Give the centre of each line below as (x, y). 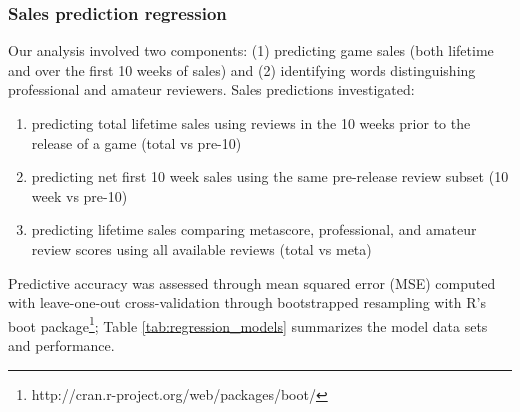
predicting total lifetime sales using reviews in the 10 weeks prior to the (251, 123)
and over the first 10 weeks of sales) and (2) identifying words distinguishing (242, 69)
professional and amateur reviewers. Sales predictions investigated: (211, 89)
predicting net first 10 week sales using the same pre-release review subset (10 (270, 176)
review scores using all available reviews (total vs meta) (201, 248)
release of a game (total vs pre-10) (136, 142)
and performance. (61, 345)
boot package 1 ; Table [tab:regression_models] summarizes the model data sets (248, 324)
